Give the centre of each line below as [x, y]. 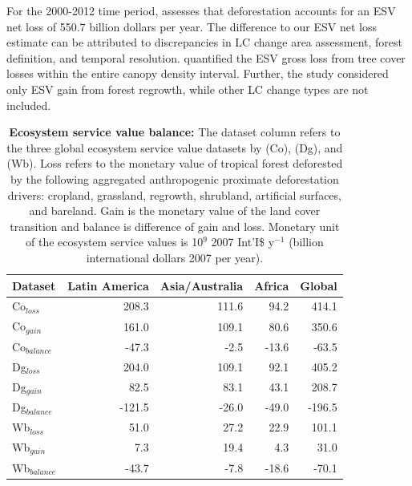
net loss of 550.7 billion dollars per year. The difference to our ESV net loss [192, 26]
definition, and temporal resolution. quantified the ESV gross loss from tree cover [206, 57]
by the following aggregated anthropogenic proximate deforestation [174, 178]
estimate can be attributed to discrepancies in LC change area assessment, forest [205, 42]
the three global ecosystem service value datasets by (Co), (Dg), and [175, 147]
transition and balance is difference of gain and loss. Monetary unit [175, 226]
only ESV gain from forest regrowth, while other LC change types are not [188, 89]
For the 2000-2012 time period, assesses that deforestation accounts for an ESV [201, 10]
